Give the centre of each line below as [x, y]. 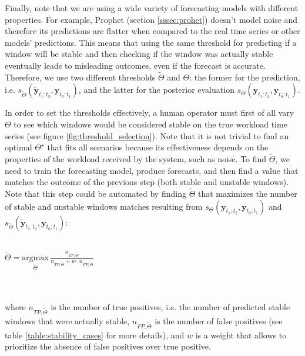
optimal [19, 147]
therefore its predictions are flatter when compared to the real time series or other [152, 31]
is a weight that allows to [241, 335]
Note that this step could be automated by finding [95, 193]
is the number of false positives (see [219, 320]
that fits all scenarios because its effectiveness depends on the [158, 147]
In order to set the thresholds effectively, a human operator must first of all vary [150, 112]
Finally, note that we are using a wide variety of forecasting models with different [152, 8]
